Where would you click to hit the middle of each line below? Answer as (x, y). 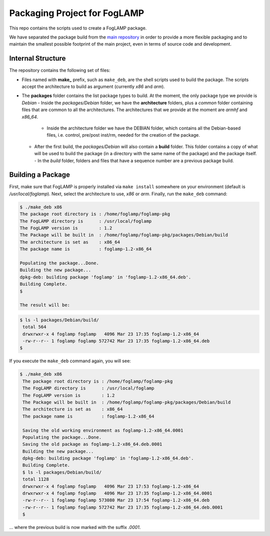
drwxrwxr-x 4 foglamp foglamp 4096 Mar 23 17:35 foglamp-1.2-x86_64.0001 (117, 493)
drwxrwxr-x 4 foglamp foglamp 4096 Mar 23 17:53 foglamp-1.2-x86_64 (111, 486)
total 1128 (36, 479)
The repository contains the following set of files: (60, 71)
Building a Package (39, 175)
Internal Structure (37, 58)
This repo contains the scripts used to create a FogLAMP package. (78, 28)
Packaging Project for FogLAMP (77, 13)
